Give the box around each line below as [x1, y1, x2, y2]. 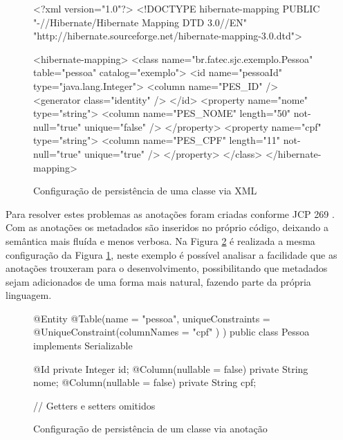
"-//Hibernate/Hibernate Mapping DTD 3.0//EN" [33, 15, 248, 29]
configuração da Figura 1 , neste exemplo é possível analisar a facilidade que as [6, 247, 337, 262]
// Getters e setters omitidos [33, 398, 156, 412]
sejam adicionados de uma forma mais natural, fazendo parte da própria [6, 274, 311, 288]
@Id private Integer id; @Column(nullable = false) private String [33, 361, 308, 376]
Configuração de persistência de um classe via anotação [33, 421, 268, 436]
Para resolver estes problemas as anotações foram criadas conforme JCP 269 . [6, 206, 335, 221]
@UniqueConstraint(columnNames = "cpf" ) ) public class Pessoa [33, 324, 310, 339]
